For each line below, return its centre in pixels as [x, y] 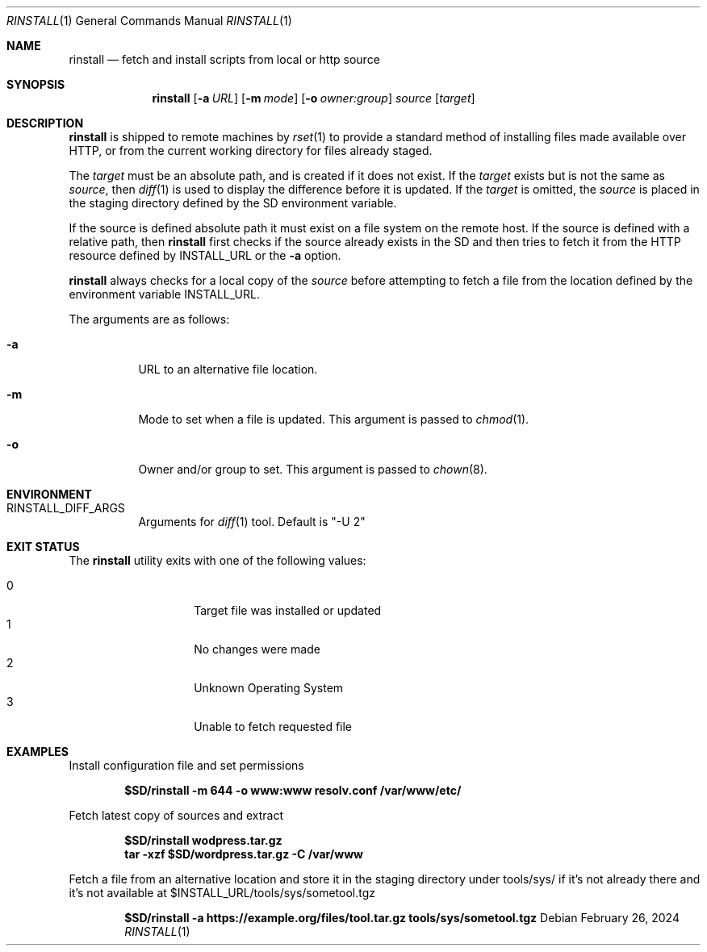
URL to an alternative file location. [228, 369]
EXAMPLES [38, 752]
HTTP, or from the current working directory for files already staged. [251, 150]
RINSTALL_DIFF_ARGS [66, 508]
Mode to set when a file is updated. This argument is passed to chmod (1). [334, 419]
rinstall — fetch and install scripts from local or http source [224, 59]
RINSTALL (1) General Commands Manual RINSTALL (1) [149, 21]
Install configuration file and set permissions [186, 765]
